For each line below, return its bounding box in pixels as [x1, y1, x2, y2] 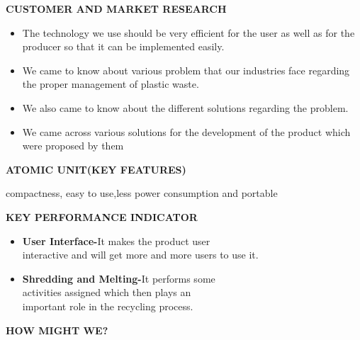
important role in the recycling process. [22, 298, 193, 313]
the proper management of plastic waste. [22, 76, 199, 91]
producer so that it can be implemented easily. [22, 39, 225, 54]
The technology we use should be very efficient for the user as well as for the [22, 25, 355, 40]
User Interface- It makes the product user [22, 233, 210, 248]
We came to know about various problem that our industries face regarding [22, 62, 350, 77]
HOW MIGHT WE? [6, 322, 108, 337]
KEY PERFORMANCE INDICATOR [6, 209, 198, 224]
